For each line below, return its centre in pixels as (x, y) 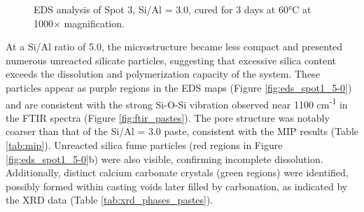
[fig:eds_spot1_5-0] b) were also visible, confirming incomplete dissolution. (164, 158)
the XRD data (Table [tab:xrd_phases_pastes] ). (110, 200)
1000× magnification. (79, 23)
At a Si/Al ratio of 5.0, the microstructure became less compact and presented (174, 47)
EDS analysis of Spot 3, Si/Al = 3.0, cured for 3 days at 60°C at (173, 9)
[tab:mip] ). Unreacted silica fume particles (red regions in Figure (144, 145)
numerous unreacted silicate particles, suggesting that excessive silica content (171, 60)
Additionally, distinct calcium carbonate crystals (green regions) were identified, (177, 172)
